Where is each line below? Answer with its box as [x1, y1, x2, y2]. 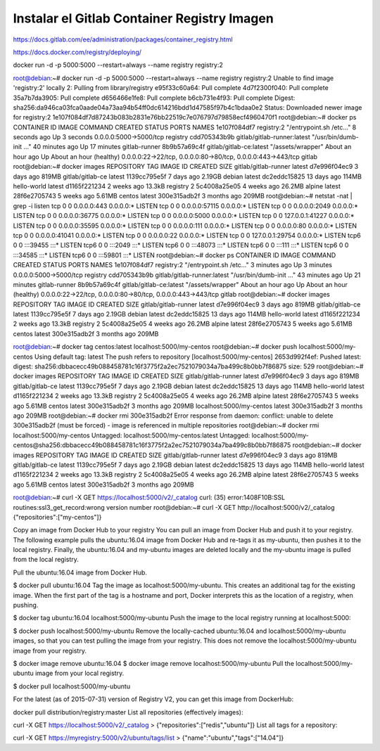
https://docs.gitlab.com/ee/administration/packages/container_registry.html [13, 35, 233, 44]
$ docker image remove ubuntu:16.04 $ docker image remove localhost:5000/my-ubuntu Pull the [13, 659, 295, 667]
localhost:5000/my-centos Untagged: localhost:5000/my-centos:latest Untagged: [13, 431, 251, 439]
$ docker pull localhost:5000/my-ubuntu [13, 682, 130, 691]
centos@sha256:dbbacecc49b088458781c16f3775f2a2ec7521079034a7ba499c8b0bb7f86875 [13, 441, 291, 449]
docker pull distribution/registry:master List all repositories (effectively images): [13, 707, 243, 717]
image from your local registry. [35, 669, 125, 678]
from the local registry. [13, 556, 79, 564]
